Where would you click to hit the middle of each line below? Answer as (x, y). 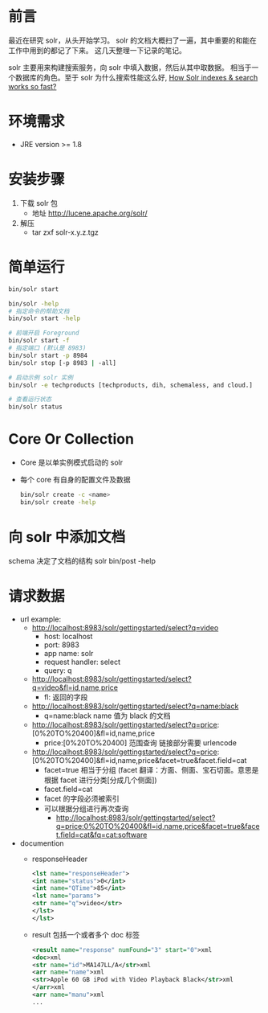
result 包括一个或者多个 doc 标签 (86, 934)
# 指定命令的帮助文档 (39, 311)
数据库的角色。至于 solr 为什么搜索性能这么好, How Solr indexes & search (136, 77)
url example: (41, 619)
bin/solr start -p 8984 (48, 355)
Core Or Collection (71, 439)
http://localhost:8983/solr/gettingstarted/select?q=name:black (135, 706)
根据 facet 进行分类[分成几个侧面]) (101, 780)
